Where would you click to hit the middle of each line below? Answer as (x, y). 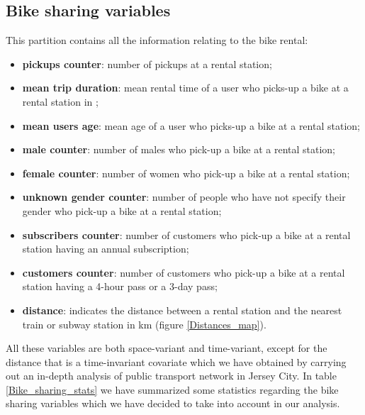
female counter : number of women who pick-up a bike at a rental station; (186, 173)
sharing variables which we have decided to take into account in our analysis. (173, 403)
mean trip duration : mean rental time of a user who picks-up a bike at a (185, 88)
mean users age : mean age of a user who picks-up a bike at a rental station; (191, 125)
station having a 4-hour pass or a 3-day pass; (120, 286)
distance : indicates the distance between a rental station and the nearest (182, 310)
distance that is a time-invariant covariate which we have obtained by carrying (176, 361)
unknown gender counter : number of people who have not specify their (184, 197)
